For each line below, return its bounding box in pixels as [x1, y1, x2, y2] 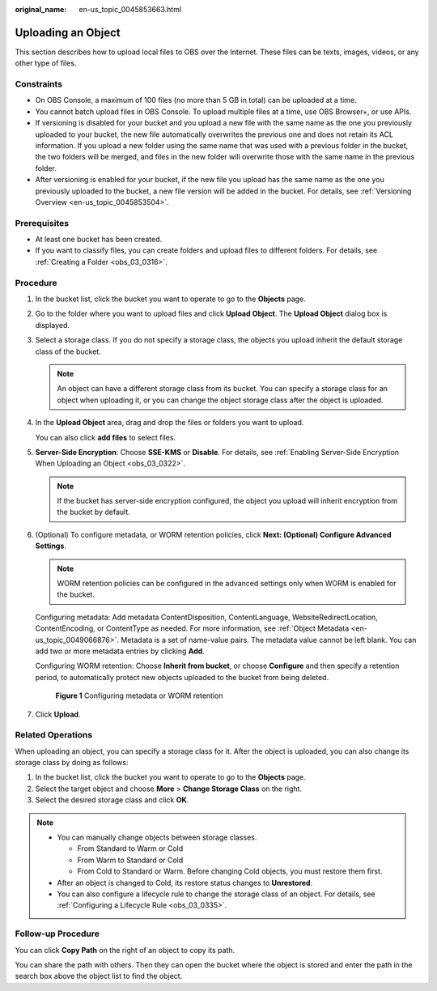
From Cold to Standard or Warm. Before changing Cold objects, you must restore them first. [77, 866, 383, 876]
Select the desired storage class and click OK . [35, 795, 189, 805]
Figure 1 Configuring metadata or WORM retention [55, 691, 223, 700]
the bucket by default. [57, 507, 131, 517]
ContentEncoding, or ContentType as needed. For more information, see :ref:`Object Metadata [35, 623, 350, 633]
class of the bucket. [35, 347, 101, 356]
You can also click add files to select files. [35, 432, 176, 442]
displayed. [35, 320, 70, 330]
